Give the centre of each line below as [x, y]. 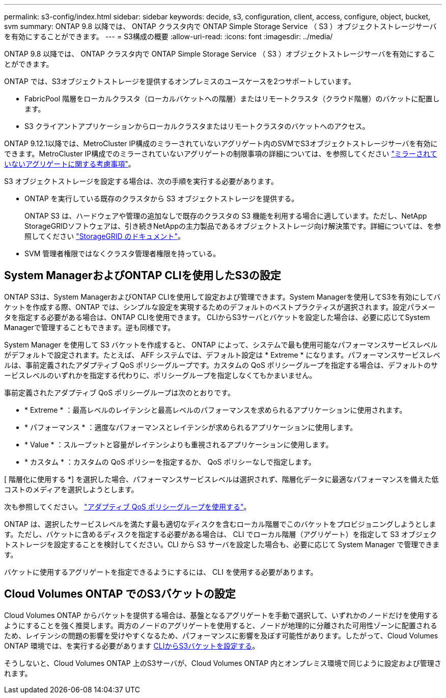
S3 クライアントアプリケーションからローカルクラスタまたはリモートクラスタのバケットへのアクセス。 [197, 126]
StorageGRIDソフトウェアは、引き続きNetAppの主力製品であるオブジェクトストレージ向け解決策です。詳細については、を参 [233, 226]
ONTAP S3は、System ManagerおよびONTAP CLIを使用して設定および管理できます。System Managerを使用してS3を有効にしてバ [222, 297]
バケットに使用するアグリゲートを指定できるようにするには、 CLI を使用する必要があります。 [161, 572]
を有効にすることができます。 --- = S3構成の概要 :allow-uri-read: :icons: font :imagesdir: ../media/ [169, 36]
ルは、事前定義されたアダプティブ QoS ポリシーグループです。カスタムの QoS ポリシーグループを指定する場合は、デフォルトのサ [221, 365]
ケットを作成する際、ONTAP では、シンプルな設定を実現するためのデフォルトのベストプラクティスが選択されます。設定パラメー [220, 307]
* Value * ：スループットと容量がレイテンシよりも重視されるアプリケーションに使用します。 [179, 444]
